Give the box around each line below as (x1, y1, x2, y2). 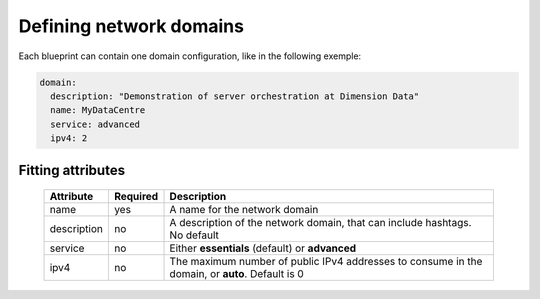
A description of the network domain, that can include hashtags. (169, 216, 472, 230)
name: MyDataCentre (50, 105, 146, 116)
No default (169, 228, 220, 242)
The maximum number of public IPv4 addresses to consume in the (169, 255, 483, 269)
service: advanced (50, 118, 140, 130)
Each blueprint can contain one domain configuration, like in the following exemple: (18, 50, 362, 62)
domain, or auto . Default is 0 (169, 267, 304, 281)
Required (113, 190, 159, 204)
